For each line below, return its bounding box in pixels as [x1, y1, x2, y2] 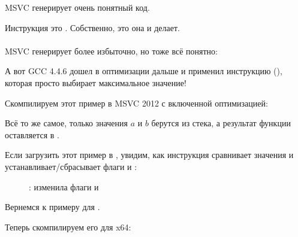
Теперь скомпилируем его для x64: [5, 220, 131, 233]
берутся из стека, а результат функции [151, 117, 291, 129]
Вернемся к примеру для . [5, 200, 100, 213]
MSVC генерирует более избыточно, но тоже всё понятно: [5, 44, 218, 57]
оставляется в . [5, 128, 59, 141]
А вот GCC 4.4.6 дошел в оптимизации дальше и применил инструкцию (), [5, 65, 282, 77]
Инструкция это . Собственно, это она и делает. [5, 21, 180, 34]
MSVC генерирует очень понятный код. [5, 1, 150, 13]
